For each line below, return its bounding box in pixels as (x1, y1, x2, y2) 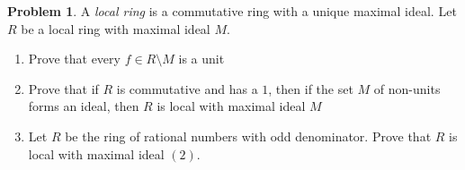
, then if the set (268, 79, 353, 98)
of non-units (373, 79, 441, 98)
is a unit (178, 49, 225, 68)
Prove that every (28, 49, 121, 68)
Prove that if (28, 79, 99, 98)
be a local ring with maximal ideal (21, 19, 210, 38)
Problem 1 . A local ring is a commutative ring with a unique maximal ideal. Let (7, 2, 457, 20)
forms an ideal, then (28, 97, 139, 115)
